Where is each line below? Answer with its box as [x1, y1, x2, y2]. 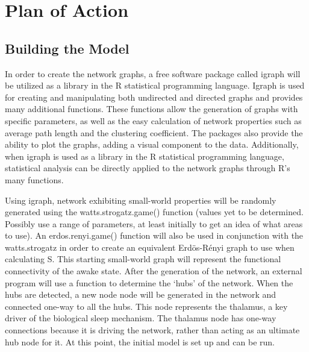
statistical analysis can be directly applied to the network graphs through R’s [5, 162, 290, 174]
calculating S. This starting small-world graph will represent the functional [5, 253, 281, 265]
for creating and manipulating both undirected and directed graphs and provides [5, 90, 303, 103]
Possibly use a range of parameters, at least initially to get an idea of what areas [5, 217, 303, 230]
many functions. [5, 173, 64, 186]
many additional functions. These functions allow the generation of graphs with [5, 102, 298, 115]
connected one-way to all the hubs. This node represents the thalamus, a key [5, 300, 288, 312]
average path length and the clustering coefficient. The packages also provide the [5, 126, 303, 139]
